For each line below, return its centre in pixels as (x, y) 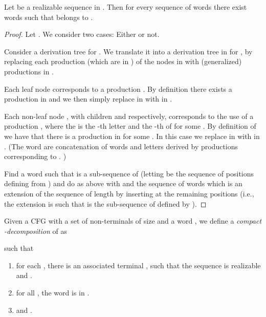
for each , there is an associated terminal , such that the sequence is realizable (138, 265)
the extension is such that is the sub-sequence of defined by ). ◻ (105, 203)
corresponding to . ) (35, 156)
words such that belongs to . (49, 17)
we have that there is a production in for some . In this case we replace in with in (132, 136)
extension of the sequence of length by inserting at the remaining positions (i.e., (129, 193)
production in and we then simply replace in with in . (88, 99)
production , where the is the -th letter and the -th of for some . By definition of (130, 126)
